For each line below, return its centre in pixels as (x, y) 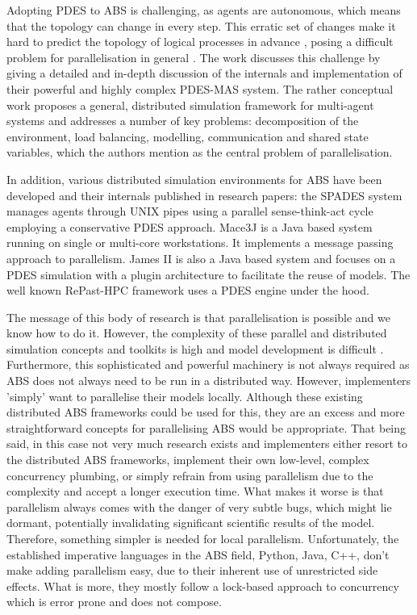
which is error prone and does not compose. (114, 602)
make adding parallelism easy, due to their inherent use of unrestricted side (192, 570)
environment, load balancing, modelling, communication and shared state (188, 136)
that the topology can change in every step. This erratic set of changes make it (201, 25)
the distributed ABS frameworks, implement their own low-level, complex (188, 460)
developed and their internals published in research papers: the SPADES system (204, 195)
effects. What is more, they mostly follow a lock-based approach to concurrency (203, 586)
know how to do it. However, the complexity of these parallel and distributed (197, 333)
